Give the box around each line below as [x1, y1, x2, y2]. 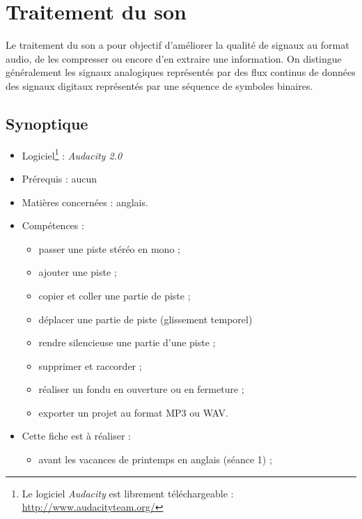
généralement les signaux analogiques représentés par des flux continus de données [6, 65, 356, 79]
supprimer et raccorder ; [38, 358, 142, 373]
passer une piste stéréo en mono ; [38, 241, 180, 256]
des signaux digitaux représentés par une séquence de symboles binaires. [6, 78, 313, 93]
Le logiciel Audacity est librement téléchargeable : [22, 486, 234, 500]
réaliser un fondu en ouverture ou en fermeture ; [38, 382, 244, 396]
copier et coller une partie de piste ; [38, 288, 191, 302]
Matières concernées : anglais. [22, 194, 148, 209]
